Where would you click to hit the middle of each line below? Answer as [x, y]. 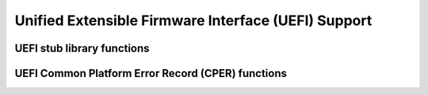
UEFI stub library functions [82, 48]
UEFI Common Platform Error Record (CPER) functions [151, 73]
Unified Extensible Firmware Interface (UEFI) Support [193, 20]
